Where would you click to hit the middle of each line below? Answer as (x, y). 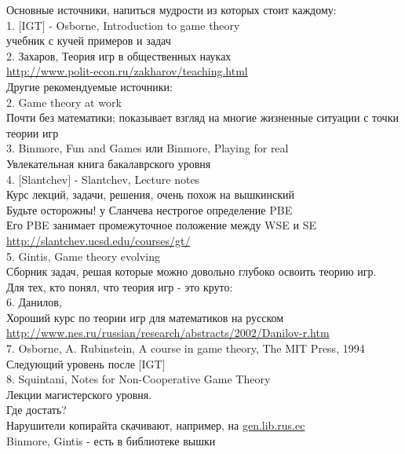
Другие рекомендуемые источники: (89, 86)
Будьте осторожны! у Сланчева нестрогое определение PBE (150, 209)
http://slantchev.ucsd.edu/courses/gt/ (99, 240)
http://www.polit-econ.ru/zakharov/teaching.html (127, 71)
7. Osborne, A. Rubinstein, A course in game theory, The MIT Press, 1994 (186, 348)
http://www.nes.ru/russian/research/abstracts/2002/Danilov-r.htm (168, 333)
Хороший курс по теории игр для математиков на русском (145, 317)
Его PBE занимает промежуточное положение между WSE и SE (161, 225)
